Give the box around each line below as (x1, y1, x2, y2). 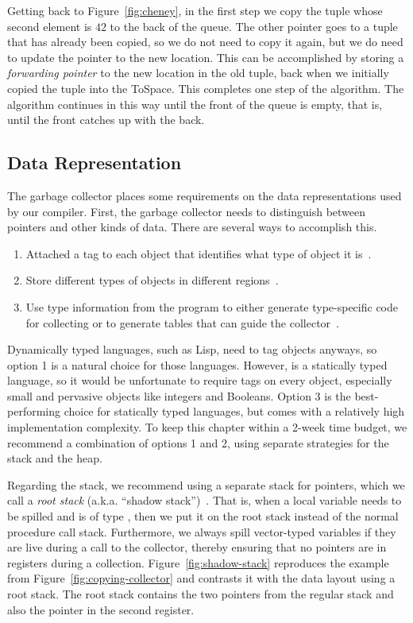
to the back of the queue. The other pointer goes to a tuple (110, 17, 398, 34)
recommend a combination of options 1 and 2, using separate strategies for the (7, 434, 389, 451)
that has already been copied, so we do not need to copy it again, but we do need (7, 33, 403, 50)
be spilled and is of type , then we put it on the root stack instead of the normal (7, 508, 399, 524)
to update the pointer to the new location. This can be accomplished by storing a (7, 48, 404, 65)
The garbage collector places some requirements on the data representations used (7, 187, 402, 203)
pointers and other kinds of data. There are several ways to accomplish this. (7, 219, 377, 235)
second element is (7, 17, 92, 34)
